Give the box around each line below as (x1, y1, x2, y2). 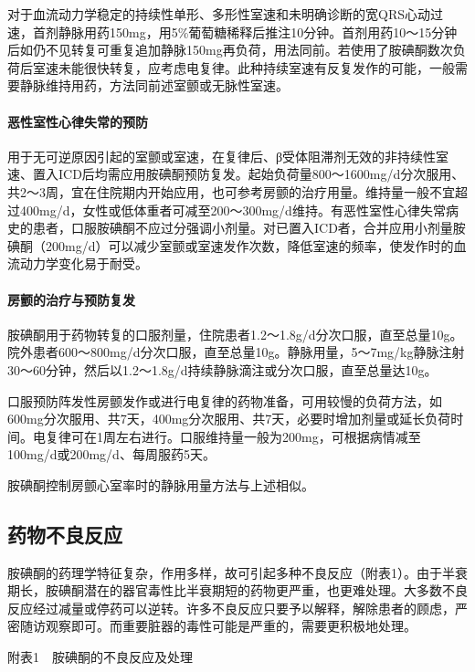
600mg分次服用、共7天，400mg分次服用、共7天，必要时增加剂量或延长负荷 (7, 409, 451, 428)
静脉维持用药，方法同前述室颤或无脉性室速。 (19, 76, 289, 95)
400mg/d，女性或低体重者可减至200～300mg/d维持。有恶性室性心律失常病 (19, 200, 459, 219)
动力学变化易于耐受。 (19, 254, 148, 273)
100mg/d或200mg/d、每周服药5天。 (7, 445, 216, 464)
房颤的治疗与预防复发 (7, 289, 135, 309)
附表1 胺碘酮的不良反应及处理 (7, 647, 193, 667)
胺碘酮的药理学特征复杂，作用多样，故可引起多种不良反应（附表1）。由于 (7, 562, 442, 582)
